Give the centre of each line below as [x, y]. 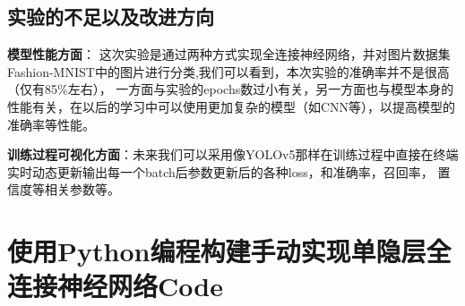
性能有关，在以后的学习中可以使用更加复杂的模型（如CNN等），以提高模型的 [232, 106]
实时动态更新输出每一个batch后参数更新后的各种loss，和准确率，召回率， [220, 171]
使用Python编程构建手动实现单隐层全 [229, 251]
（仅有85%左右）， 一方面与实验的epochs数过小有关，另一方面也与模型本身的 [231, 89]
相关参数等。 [82, 189]
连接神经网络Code [115, 286]
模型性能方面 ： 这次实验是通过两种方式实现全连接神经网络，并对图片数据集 [229, 54]
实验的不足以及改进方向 [111, 17]
